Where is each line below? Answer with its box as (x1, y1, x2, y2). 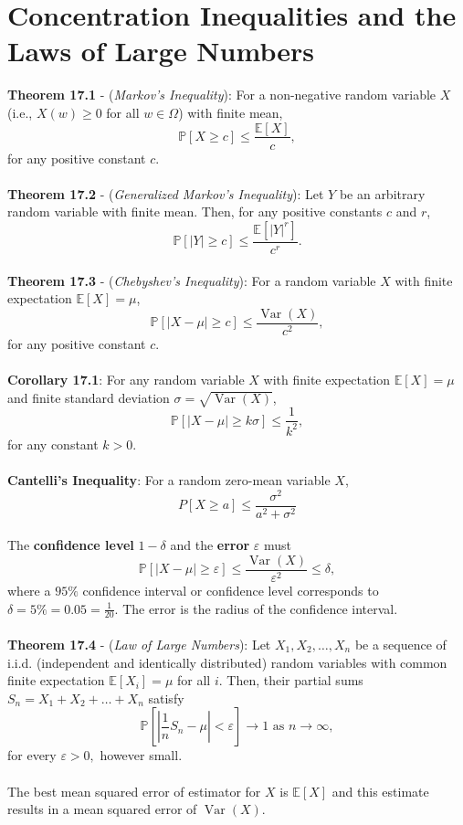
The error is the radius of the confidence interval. (122, 598, 398, 618)
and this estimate (331, 781, 429, 800)
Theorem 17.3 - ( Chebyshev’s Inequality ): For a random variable (7, 270, 376, 290)
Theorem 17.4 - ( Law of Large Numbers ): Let (7, 634, 271, 653)
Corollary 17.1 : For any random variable (7, 370, 245, 388)
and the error (170, 535, 250, 555)
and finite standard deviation (7, 387, 170, 407)
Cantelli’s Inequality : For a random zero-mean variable (7, 470, 331, 489)
